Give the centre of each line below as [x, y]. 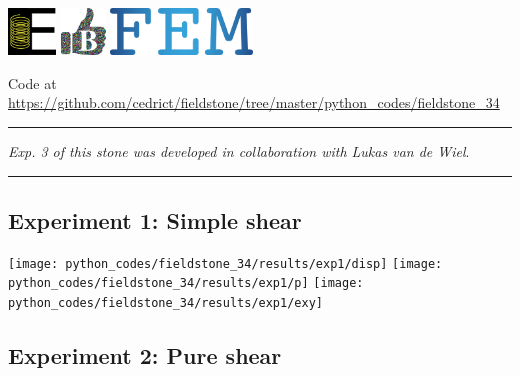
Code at [32, 82]
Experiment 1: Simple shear [155, 220]
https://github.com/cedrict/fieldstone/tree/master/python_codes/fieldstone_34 [254, 102]
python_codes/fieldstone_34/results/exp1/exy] [165, 303]
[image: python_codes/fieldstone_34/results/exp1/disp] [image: [225, 263]
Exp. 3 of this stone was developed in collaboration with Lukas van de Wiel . [239, 151]
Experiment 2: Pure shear [145, 355]
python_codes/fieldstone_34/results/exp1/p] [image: [186, 283]
